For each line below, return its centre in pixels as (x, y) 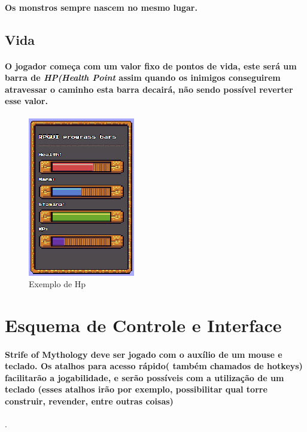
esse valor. (26, 101)
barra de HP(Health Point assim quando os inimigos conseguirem (143, 77)
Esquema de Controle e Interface (143, 325)
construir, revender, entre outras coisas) (89, 401)
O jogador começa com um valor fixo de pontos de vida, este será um (151, 66)
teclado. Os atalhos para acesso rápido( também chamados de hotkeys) (154, 366)
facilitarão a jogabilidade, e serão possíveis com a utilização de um (145, 377)
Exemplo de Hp (57, 284)
